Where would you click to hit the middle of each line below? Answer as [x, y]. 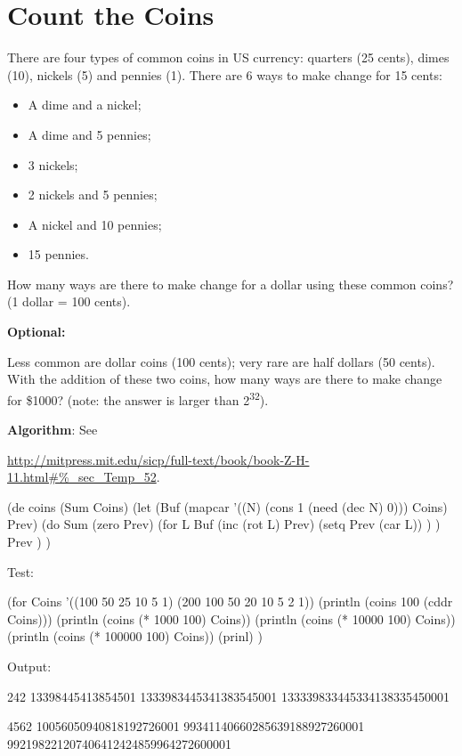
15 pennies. [58, 254]
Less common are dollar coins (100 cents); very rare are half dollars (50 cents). [221, 361]
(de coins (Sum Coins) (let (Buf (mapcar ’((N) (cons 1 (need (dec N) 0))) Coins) [227, 506]
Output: [29, 667]
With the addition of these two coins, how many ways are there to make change [225, 379]
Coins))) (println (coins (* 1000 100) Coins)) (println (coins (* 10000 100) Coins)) [231, 618]
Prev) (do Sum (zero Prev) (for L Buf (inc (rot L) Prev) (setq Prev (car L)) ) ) [224, 524]
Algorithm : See [53, 430]
